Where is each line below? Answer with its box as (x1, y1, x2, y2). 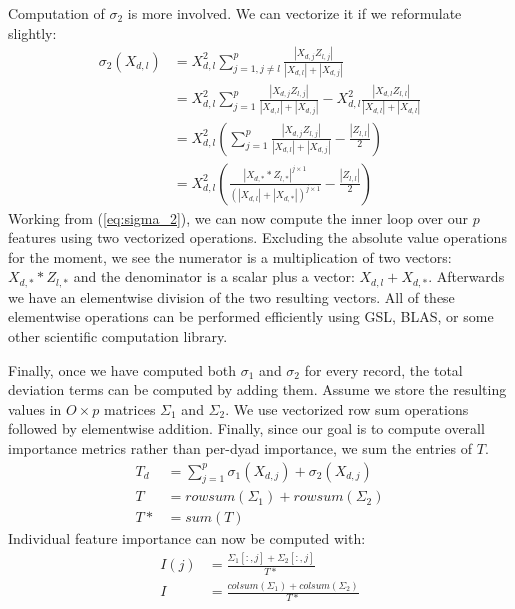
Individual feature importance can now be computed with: (8, 528, 366, 549)
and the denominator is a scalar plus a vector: (73, 266, 355, 287)
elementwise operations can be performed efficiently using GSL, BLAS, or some (8, 306, 494, 327)
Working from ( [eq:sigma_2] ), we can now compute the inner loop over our (8, 207, 468, 228)
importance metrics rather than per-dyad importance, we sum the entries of (8, 437, 473, 458)
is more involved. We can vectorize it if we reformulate (127, 3, 462, 23)
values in (8, 398, 62, 419)
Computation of (8, 3, 105, 23)
